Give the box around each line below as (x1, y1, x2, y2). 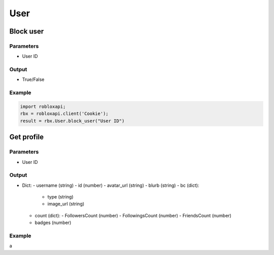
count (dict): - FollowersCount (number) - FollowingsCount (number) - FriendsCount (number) (35, 212, 232, 218)
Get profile (9, 133, 44, 141)
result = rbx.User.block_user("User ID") (20, 118, 125, 124)
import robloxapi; (20, 104, 66, 109)
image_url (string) (47, 201, 85, 207)
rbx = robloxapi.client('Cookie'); (20, 111, 109, 117)
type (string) (47, 194, 74, 200)
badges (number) (35, 219, 72, 226)
